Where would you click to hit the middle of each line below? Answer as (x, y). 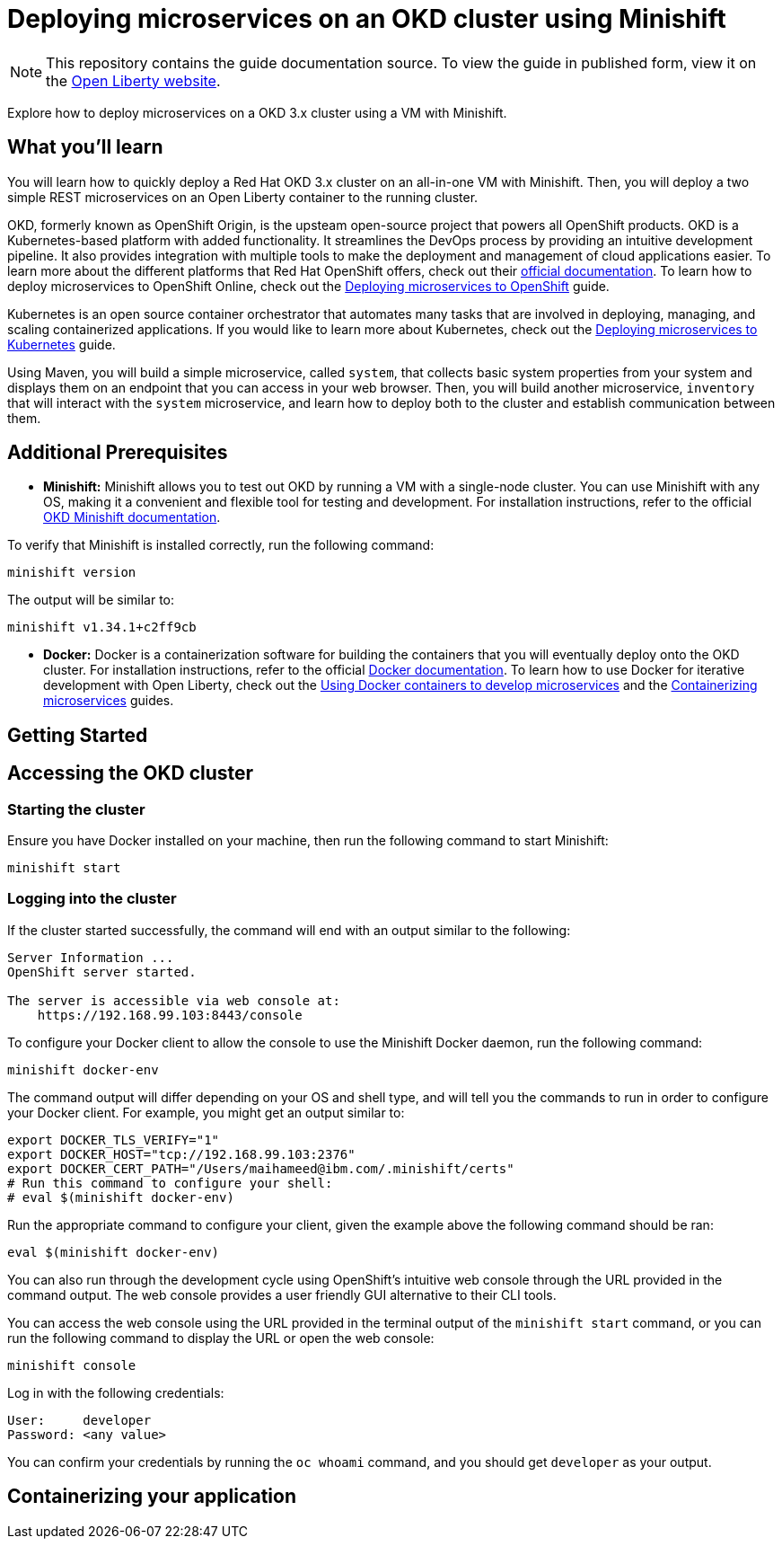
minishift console (72, 1365)
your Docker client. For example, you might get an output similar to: (206, 1112)
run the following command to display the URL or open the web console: (221, 1338)
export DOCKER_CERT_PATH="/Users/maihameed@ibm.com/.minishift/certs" (261, 1168)
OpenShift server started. (102, 972)
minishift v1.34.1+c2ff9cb (102, 627)
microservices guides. (109, 701)
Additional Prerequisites (118, 453)
